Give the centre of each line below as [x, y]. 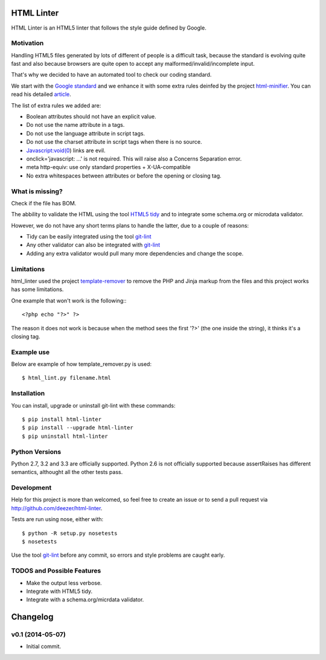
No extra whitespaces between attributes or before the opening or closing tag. [124, 176]
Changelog [32, 617]
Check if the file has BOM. [44, 203]
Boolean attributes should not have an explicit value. [91, 117]
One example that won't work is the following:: [69, 300]
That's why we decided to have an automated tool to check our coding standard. [111, 75]
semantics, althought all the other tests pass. [67, 472]
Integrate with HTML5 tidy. [59, 591]
